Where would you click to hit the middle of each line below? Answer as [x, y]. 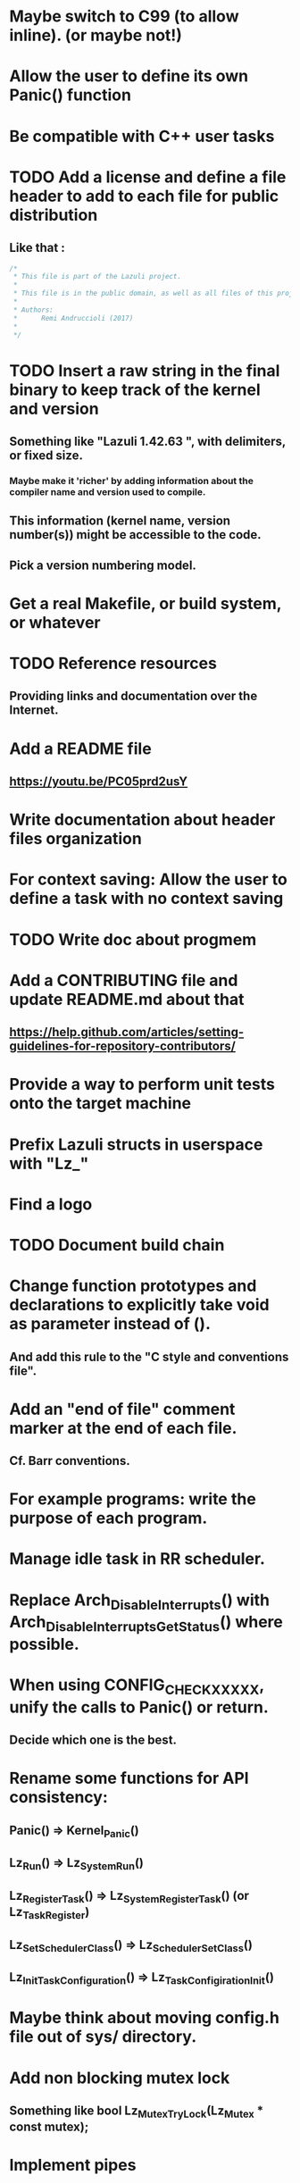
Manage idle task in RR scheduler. [137, 1559]
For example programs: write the [133, 1499]
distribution [54, 215]
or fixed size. [46, 456]
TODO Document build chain [117, 1245]
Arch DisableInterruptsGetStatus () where [146, 1624]
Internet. [34, 711]
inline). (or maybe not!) [96, 35]
